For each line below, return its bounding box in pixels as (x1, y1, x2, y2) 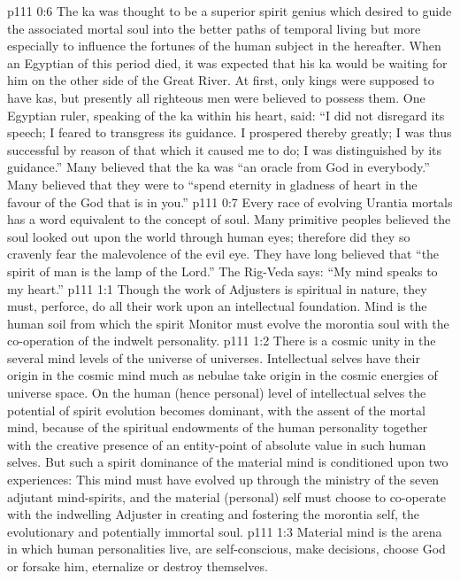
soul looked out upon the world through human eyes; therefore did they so (7, 227, 410, 245)
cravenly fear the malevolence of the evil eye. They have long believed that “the (7, 244, 440, 263)
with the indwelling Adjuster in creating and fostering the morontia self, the (7, 505, 419, 523)
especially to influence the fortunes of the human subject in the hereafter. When (7, 36, 441, 55)
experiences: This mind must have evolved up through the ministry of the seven (7, 470, 440, 489)
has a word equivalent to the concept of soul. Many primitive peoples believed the (7, 210, 451, 229)
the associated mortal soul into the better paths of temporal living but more (7, 19, 421, 37)
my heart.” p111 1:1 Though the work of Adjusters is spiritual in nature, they (7, 279, 427, 298)
